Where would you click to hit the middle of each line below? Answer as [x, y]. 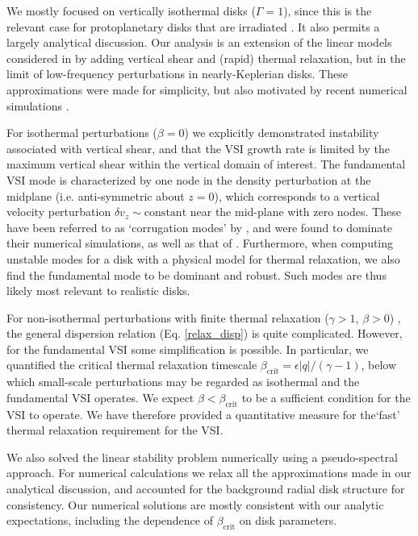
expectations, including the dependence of [110, 520]
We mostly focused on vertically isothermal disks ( [131, 10]
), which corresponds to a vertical [297, 195]
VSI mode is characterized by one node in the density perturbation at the [189, 179]
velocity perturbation [59, 212]
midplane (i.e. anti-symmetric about [96, 195]
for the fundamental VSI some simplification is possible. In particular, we [188, 349]
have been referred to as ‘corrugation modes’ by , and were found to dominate [199, 227]
